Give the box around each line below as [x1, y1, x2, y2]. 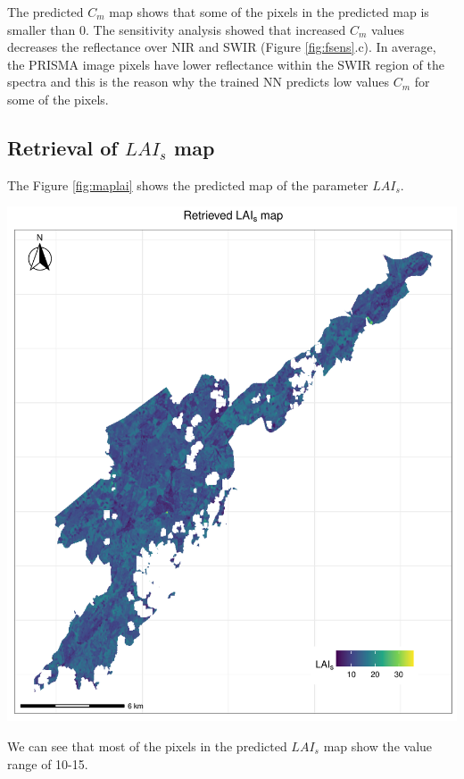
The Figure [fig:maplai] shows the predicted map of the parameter [7, 175, 369, 194]
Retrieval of [7, 133, 118, 161]
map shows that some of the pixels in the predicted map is [109, 3, 429, 21]
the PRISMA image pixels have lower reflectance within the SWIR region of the [7, 54, 444, 73]
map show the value [323, 736, 433, 755]
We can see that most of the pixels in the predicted [7, 736, 287, 755]
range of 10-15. [7, 754, 88, 773]
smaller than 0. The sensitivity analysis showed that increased [7, 20, 346, 38]
